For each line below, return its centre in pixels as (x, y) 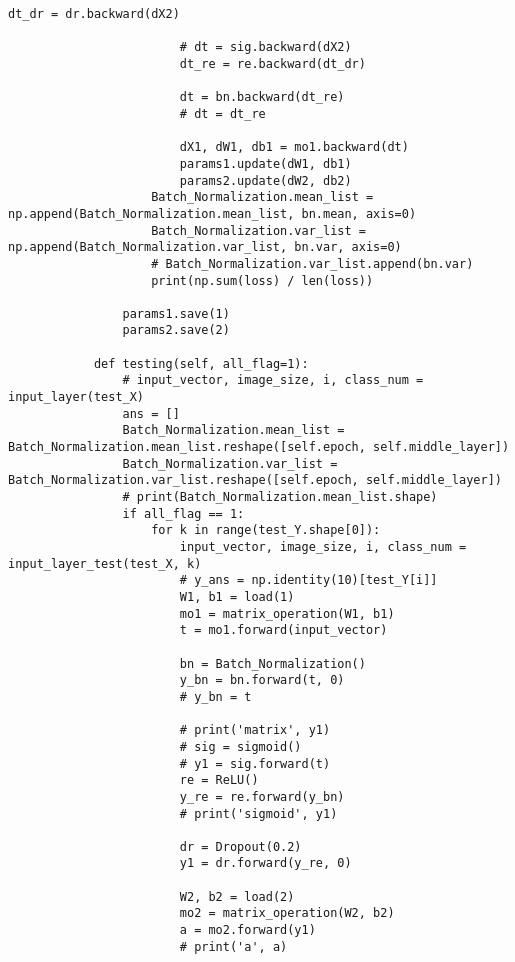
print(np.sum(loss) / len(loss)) (262, 280)
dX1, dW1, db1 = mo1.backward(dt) (294, 147)
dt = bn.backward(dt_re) (262, 97)
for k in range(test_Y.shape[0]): (266, 530)
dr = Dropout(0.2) (240, 846)
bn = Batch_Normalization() (272, 663)
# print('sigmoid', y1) (258, 813)
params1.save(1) (176, 313)
